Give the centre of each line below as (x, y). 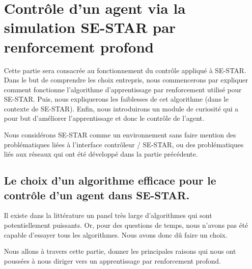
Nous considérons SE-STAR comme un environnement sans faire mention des (120, 135)
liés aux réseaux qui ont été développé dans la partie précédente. (101, 154)
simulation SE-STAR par (90, 27)
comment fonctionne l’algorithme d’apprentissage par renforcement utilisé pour (123, 89)
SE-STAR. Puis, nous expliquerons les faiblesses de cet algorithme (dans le (116, 99)
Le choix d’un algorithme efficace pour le (110, 180)
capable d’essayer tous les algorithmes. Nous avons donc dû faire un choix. (116, 234)
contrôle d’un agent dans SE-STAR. (97, 195)
